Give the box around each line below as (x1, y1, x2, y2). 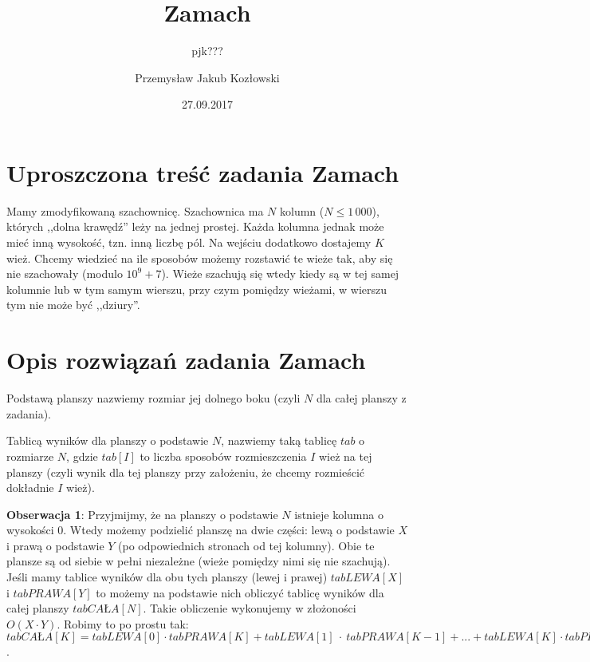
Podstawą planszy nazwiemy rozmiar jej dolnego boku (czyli (6, 390, 301, 406)
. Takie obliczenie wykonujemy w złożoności (143, 600, 356, 616)
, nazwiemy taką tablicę (221, 432, 337, 449)
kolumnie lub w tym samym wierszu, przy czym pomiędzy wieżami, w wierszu (6, 280, 387, 297)
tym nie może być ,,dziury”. (6, 296, 140, 313)
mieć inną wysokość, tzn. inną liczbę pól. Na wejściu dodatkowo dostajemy (6, 234, 372, 251)
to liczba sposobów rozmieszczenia (140, 447, 307, 464)
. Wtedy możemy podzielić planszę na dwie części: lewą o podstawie (63, 521, 395, 538)
